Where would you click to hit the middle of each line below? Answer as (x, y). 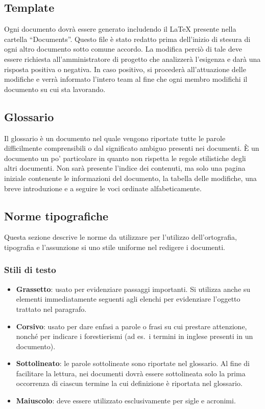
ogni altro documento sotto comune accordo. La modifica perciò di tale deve (123, 49)
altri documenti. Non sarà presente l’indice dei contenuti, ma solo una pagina (125, 168)
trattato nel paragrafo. (51, 309)
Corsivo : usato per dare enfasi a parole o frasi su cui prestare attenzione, (131, 326)
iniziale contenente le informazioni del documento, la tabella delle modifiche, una (130, 178)
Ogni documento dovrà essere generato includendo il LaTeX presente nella (120, 29)
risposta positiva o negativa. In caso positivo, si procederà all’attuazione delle (125, 69)
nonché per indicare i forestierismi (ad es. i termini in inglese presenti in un (135, 336)
